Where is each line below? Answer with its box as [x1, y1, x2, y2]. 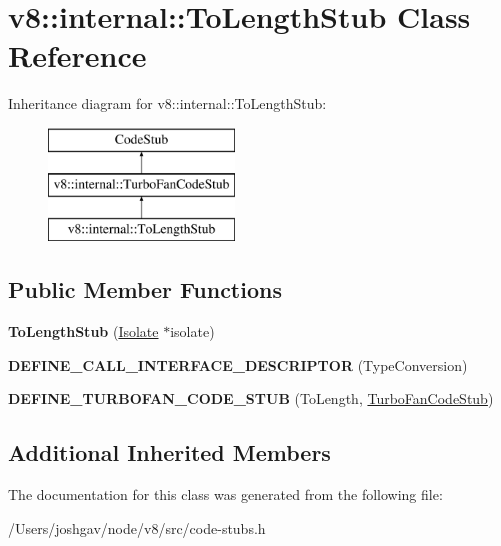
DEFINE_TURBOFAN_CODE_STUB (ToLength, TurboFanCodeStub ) [8, 388, 494, 409]
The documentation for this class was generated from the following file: [8, 484, 443, 505]
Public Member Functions [8, 274, 282, 305]
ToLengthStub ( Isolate [8, 321, 159, 342]
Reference [8, 35, 147, 76]
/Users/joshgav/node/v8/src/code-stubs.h [8, 517, 266, 538]
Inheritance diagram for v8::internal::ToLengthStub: [8, 93, 327, 114]
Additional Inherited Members [8, 437, 331, 468]
